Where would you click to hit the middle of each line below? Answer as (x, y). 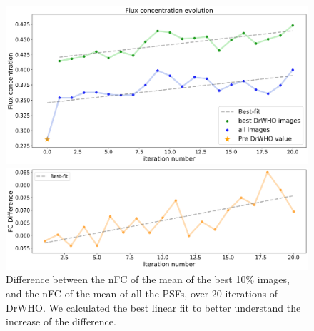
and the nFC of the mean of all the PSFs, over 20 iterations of (142, 293)
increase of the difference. (61, 321)
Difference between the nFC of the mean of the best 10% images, (148, 279)
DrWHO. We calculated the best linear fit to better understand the (153, 307)
